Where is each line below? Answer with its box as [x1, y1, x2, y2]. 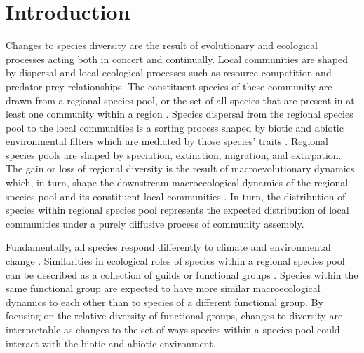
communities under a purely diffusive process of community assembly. [6, 216, 304, 230]
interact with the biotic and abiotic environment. [6, 335, 216, 350]
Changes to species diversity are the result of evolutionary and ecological [6, 38, 318, 53]
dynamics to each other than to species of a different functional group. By [6, 294, 323, 309]
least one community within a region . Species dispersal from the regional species [6, 106, 353, 121]
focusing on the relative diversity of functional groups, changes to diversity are [6, 308, 343, 323]
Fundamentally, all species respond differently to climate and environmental [6, 240, 331, 254]
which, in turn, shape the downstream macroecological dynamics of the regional [6, 175, 349, 190]
